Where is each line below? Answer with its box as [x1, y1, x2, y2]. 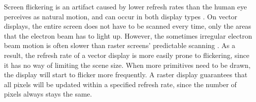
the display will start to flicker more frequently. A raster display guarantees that [4, 69, 248, 80]
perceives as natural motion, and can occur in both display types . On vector [4, 11, 238, 21]
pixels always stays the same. [4, 89, 92, 99]
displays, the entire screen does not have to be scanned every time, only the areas [4, 21, 252, 31]
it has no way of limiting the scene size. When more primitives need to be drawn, [4, 59, 251, 70]
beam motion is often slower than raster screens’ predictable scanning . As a [4, 40, 235, 51]
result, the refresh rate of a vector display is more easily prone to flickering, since [4, 50, 250, 60]
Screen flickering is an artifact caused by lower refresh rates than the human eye [4, 1, 247, 11]
